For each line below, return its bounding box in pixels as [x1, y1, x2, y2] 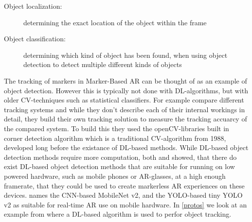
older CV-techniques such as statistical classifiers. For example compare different [4, 95, 244, 105]
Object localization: [4, 1, 62, 11]
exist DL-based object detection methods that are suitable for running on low [4, 161, 235, 171]
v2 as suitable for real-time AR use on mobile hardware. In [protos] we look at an [4, 199, 247, 209]
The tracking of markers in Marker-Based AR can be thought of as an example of [4, 75, 247, 85]
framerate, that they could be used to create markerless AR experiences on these [4, 180, 245, 190]
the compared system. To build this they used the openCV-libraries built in [4, 123, 229, 133]
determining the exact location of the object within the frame [23, 17, 207, 27]
